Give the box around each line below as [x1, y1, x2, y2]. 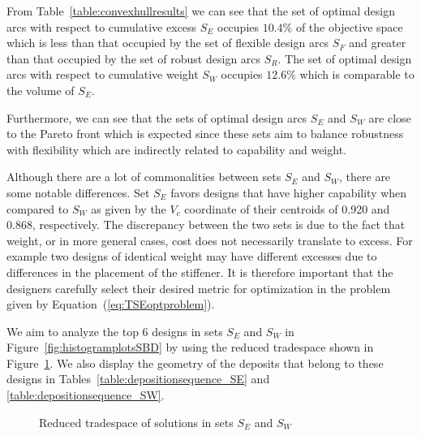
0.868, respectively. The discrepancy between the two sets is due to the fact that [6, 216, 406, 233]
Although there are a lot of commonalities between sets [6, 168, 281, 185]
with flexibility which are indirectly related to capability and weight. [6, 140, 346, 158]
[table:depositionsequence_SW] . [6, 386, 165, 404]
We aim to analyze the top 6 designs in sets [6, 322, 223, 339]
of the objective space [295, 18, 403, 35]
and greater [349, 34, 406, 51]
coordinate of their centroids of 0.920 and [184, 200, 390, 217]
